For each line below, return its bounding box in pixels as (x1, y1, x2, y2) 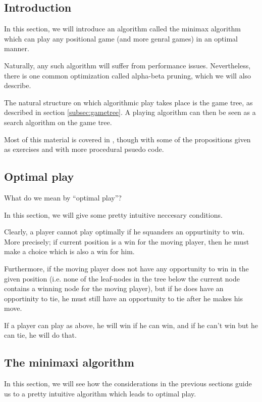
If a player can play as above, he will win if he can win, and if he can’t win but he (4, 319, 258, 330)
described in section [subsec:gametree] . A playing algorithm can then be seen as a (4, 107, 256, 117)
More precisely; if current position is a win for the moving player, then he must (4, 236, 249, 247)
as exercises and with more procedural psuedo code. (4, 144, 164, 154)
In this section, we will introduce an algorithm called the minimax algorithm (4, 23, 241, 34)
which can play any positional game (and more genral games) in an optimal (4, 33, 238, 44)
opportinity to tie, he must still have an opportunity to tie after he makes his (4, 293, 243, 303)
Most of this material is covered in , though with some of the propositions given (4, 134, 251, 144)
